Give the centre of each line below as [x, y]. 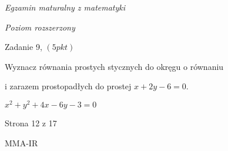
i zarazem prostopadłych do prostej [68, 86]
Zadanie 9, [24, 47]
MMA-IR [21, 142]
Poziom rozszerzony [40, 27]
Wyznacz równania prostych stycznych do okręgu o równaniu [114, 66]
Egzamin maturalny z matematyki [65, 7]
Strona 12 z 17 [31, 123]
